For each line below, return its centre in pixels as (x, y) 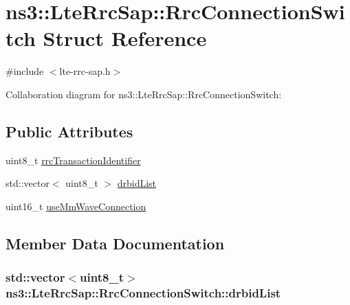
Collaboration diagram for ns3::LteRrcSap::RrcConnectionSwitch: (144, 94)
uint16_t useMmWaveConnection (76, 206)
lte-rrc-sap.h (85, 71)
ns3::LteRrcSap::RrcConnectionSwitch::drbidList (143, 293)
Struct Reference (125, 38)
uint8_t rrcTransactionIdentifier (73, 160)
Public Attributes (69, 131)
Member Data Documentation (115, 243)
